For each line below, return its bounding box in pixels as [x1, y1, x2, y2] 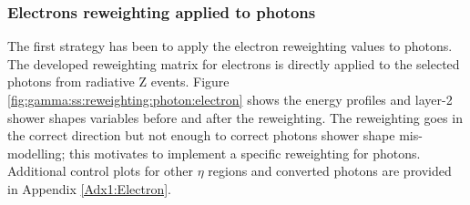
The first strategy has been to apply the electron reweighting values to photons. [7, 36, 453, 56]
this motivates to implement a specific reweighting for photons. [69, 143, 421, 162]
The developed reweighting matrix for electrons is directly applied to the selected [7, 54, 460, 73]
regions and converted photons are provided [208, 161, 452, 180]
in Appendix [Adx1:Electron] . [7, 179, 171, 198]
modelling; [7, 143, 66, 162]
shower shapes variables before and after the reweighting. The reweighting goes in [7, 108, 463, 127]
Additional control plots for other [7, 161, 194, 180]
